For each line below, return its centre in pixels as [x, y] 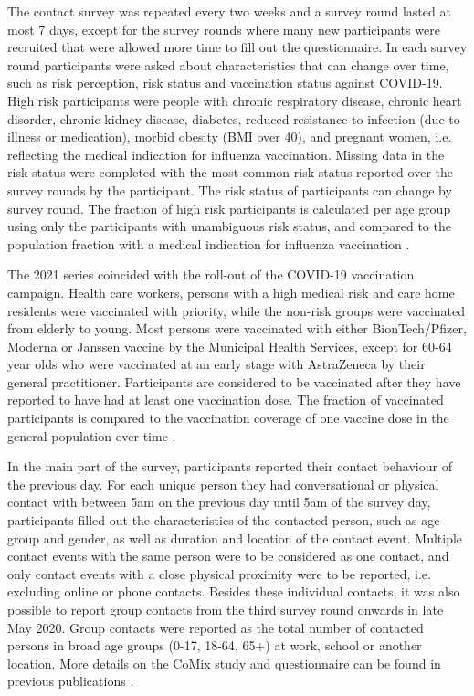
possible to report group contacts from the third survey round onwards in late [226, 609]
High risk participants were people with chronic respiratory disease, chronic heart [235, 100]
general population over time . [92, 435]
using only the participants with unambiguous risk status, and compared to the [229, 226]
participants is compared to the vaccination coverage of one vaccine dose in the [228, 418]
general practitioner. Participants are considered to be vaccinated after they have [234, 381]
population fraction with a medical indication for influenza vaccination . [209, 243]
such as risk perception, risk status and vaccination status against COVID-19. [225, 83]
